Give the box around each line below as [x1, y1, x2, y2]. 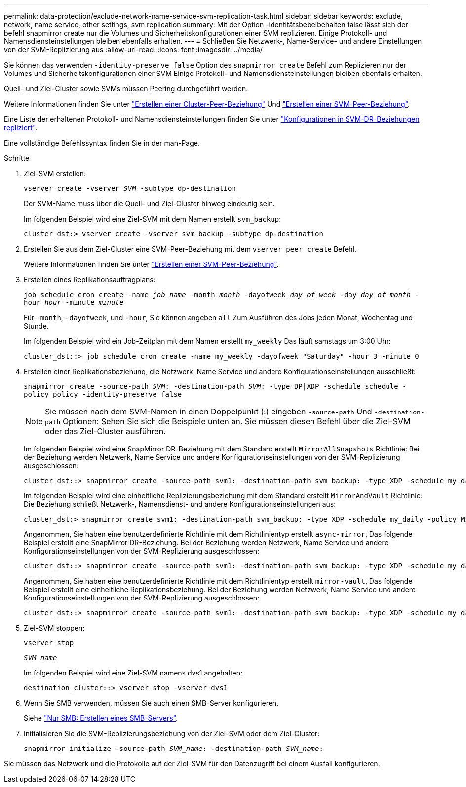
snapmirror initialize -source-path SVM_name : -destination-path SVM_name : [24, 745, 323, 752]
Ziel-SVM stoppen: [24, 624, 85, 632]
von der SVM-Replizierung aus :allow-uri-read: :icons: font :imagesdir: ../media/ [4, 45, 263, 54]
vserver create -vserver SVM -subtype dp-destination [24, 185, 236, 192]
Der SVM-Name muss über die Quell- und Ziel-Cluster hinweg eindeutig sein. [24, 199, 275, 208]
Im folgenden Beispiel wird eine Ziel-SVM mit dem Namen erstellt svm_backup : [24, 215, 281, 223]
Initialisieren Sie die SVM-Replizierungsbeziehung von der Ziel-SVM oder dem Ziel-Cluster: [24, 729, 320, 738]
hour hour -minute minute [24, 299, 124, 306]
